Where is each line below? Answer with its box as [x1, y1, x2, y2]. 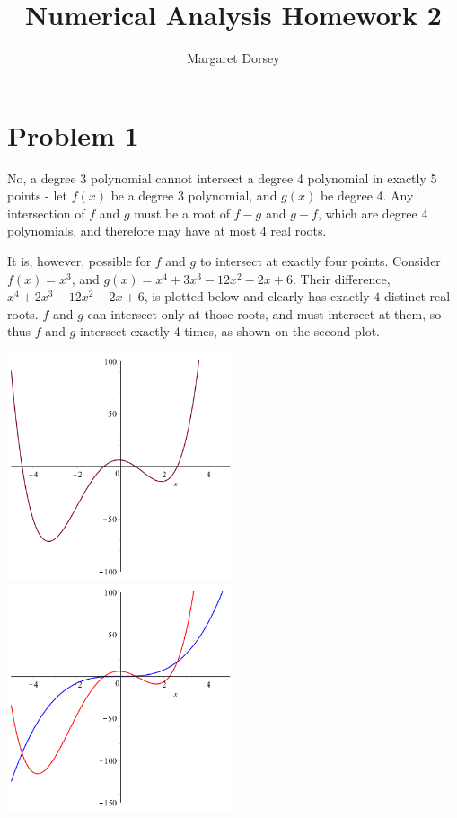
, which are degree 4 [317, 203, 428, 222]
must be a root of [134, 203, 230, 222]
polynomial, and [188, 186, 277, 205]
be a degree [110, 186, 174, 205]
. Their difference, [292, 269, 391, 288]
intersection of [7, 203, 85, 222]
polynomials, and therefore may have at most [7, 221, 257, 240]
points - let [7, 186, 67, 205]
